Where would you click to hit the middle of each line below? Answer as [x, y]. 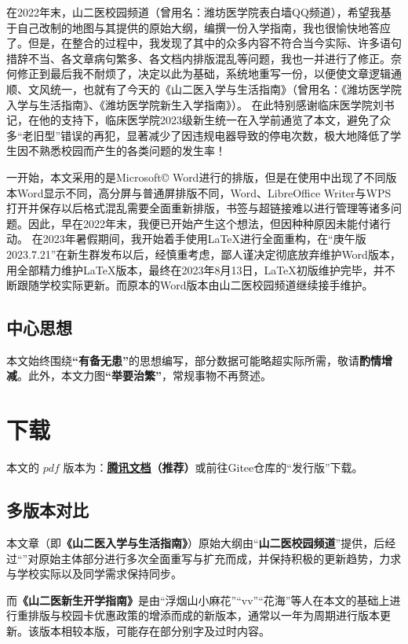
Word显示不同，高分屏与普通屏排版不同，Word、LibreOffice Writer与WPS [204, 192]
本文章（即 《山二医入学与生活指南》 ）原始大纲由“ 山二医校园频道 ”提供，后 [196, 543]
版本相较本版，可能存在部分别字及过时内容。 [154, 630]
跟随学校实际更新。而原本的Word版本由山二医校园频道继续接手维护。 [195, 285]
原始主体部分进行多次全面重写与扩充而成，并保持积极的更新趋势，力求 [220, 558]
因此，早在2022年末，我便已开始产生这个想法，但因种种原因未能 [193, 223]
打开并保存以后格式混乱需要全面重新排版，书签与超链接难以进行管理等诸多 [199, 208]
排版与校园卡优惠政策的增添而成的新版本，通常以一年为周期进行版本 [204, 615]
